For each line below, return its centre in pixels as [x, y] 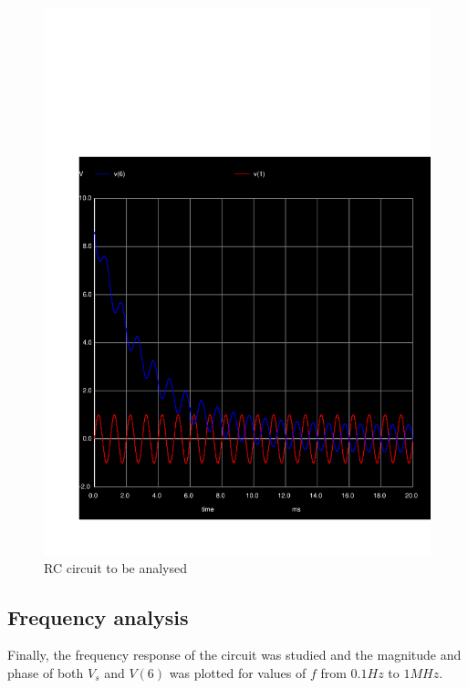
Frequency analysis [98, 616]
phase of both [46, 672]
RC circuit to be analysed [116, 567]
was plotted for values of [238, 672]
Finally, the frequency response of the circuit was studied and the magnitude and [234, 655]
